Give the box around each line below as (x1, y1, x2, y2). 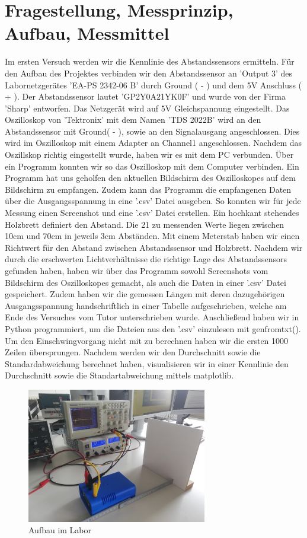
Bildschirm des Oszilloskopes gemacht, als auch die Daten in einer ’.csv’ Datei (5, 276, 286, 288)
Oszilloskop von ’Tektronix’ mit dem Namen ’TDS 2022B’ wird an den (5, 113, 261, 126)
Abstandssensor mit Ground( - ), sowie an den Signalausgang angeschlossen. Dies (5, 125, 300, 137)
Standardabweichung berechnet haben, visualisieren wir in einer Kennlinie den (5, 357, 289, 370)
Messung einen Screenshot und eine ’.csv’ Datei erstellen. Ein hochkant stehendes (5, 206, 299, 219)
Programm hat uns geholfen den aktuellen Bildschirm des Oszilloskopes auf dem (5, 171, 296, 184)
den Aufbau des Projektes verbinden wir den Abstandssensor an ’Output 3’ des (5, 66, 293, 79)
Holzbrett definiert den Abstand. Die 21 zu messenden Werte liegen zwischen (5, 218, 284, 230)
